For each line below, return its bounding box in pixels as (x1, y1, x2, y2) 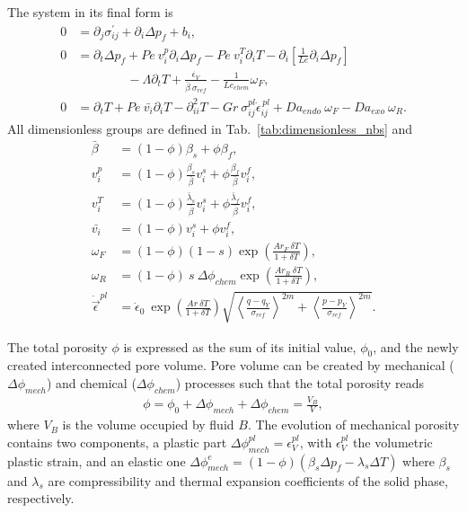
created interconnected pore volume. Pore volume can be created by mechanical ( (7, 356, 454, 375)
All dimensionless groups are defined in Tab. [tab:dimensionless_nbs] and (7, 119, 413, 138)
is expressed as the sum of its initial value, (123, 337, 357, 356)
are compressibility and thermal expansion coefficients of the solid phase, (48, 471, 448, 490)
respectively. (7, 489, 75, 508)
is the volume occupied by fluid (62, 415, 234, 434)
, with (299, 432, 332, 451)
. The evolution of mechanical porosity (247, 415, 460, 434)
